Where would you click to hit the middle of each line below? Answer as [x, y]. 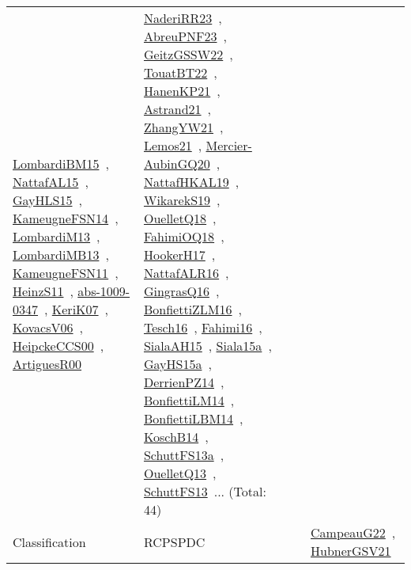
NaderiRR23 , [183, 18]
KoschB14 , [176, 437]
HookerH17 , [179, 255]
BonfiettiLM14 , [189, 400]
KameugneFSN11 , [66, 273]
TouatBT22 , [180, 72]
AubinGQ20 [177, 163]
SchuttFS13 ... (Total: [205, 491]
